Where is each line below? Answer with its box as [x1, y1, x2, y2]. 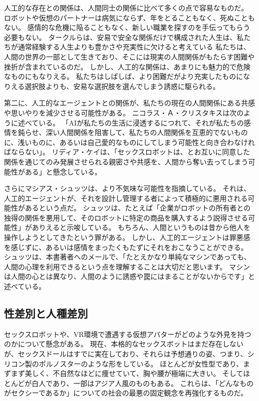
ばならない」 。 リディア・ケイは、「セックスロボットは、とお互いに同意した [4, 146, 250, 157]
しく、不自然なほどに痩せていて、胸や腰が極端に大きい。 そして [31, 368, 244, 378]
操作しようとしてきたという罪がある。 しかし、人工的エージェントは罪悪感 [4, 232, 251, 242]
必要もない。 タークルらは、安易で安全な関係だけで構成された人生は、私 [4, 31, 244, 42]
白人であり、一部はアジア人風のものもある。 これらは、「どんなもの [31, 377, 254, 388]
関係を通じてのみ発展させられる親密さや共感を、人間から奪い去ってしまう [4, 156, 249, 166]
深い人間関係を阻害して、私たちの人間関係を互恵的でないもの [45, 127, 248, 137]
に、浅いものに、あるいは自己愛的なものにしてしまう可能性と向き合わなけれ [4, 136, 255, 147]
